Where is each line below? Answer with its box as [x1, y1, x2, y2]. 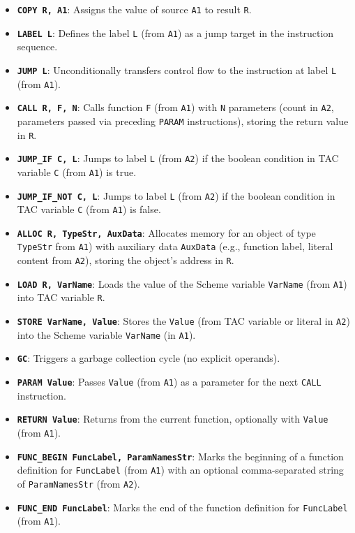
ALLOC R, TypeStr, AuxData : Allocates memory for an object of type [17, 225, 316, 240]
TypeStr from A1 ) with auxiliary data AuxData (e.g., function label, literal [17, 239, 333, 254]
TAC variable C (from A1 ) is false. [17, 202, 161, 217]
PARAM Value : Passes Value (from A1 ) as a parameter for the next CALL [17, 374, 322, 389]
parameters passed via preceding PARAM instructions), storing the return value [17, 113, 349, 128]
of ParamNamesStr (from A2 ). [17, 476, 140, 490]
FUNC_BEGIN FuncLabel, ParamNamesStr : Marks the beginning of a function [17, 448, 344, 463]
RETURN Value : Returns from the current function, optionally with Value [17, 411, 328, 426]
